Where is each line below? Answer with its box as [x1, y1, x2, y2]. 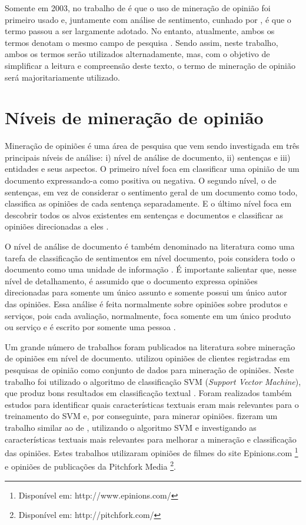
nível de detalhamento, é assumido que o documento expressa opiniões [5, 274, 258, 287]
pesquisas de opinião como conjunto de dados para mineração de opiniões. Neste [5, 363, 294, 376]
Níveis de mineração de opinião [5, 105, 264, 129]
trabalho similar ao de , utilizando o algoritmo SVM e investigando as [5, 421, 257, 433]
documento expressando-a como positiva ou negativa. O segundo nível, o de [5, 174, 277, 187]
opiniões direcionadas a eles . [5, 220, 109, 232]
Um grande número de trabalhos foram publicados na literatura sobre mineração [5, 340, 295, 353]
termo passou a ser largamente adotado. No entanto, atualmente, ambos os [5, 25, 275, 37]
